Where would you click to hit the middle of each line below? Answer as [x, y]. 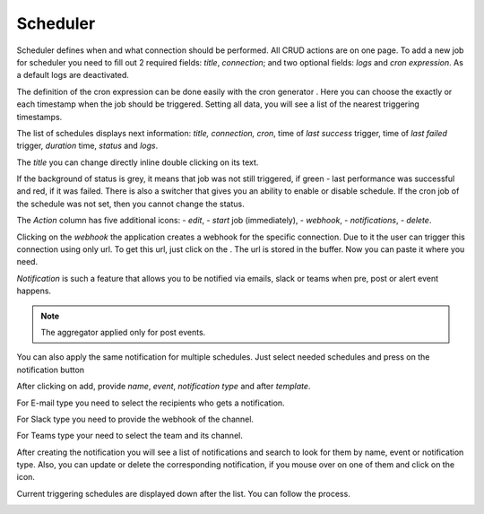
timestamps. [39, 117]
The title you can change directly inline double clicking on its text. [138, 162]
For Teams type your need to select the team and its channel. [130, 436]
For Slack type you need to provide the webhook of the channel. [135, 419]
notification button [51, 370]
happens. [34, 291]
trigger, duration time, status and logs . [87, 146]
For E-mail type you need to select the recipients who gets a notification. [151, 403]
